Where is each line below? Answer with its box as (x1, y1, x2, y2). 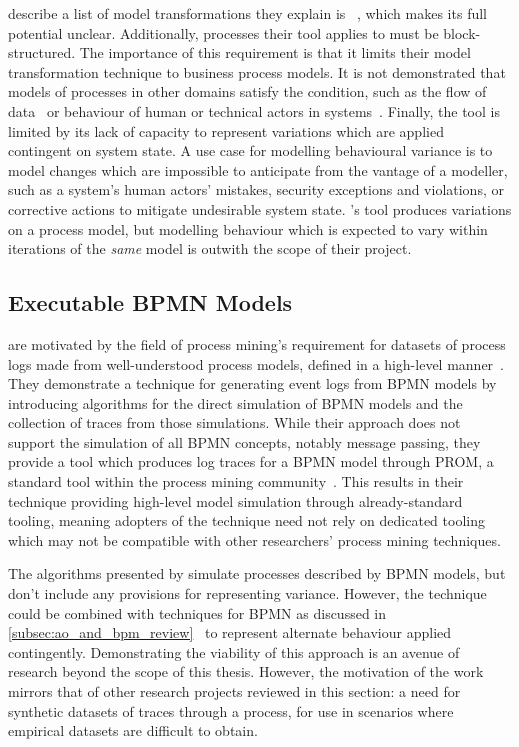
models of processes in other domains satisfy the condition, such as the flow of (8, 81, 487, 102)
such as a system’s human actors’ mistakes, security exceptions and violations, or (8, 179, 504, 200)
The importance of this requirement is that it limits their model (79, 42, 471, 63)
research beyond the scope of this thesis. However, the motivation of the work (8, 661, 484, 682)
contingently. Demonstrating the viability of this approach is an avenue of (8, 641, 460, 662)
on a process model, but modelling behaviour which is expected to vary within (8, 218, 488, 239)
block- (443, 22, 481, 43)
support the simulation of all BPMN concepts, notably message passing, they (8, 431, 481, 452)
